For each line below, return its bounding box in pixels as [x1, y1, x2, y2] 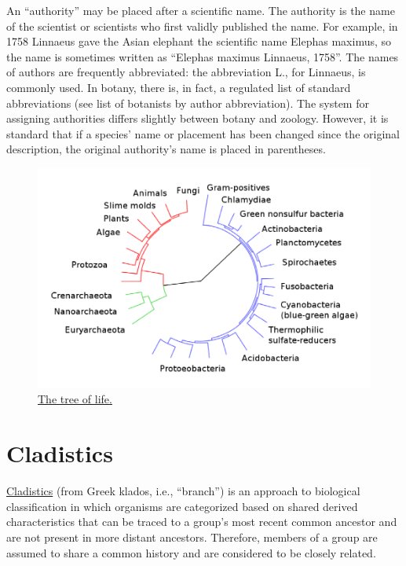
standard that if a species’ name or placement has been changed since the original [6, 125, 400, 141]
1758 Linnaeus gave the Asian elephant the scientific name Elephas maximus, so [6, 33, 392, 50]
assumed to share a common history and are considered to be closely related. [6, 544, 376, 560]
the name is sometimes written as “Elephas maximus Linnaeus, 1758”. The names [6, 48, 399, 64]
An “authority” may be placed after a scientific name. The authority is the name [6, 2, 395, 18]
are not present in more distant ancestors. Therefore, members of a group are [6, 528, 378, 545]
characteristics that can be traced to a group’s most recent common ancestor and [6, 513, 397, 530]
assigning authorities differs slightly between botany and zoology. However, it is [6, 110, 389, 127]
